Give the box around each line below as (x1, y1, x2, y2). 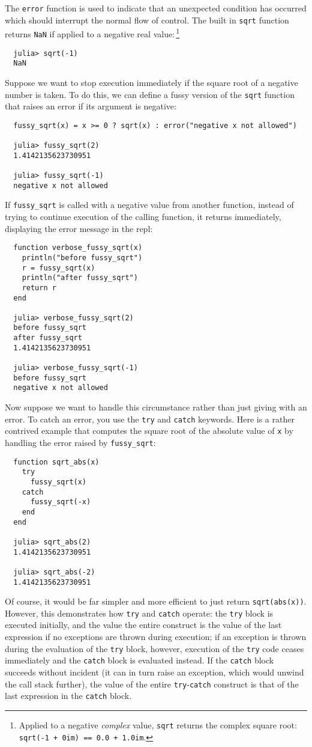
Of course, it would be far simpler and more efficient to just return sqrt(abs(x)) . (5, 595, 307, 608)
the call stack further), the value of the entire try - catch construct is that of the (5, 677, 299, 690)
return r (22, 283, 56, 292)
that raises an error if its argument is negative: (5, 100, 176, 112)
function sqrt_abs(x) (13, 457, 100, 466)
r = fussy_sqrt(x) (22, 263, 95, 272)
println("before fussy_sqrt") (22, 253, 143, 262)
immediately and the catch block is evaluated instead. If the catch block (5, 654, 274, 666)
